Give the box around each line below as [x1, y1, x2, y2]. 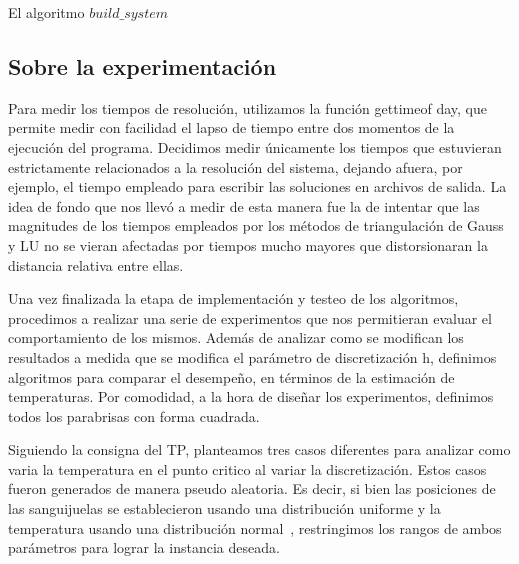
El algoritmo [8, 2, 85, 22]
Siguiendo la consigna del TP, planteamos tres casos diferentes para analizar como [8, 439, 511, 460]
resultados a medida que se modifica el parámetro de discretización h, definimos [8, 346, 497, 367]
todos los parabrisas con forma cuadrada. [8, 405, 260, 426]
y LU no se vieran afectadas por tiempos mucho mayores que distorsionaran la [8, 234, 488, 255]
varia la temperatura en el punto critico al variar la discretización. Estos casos [8, 458, 487, 479]
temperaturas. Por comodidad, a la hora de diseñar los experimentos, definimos [8, 386, 494, 407]
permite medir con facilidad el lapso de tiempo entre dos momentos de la [8, 117, 455, 138]
